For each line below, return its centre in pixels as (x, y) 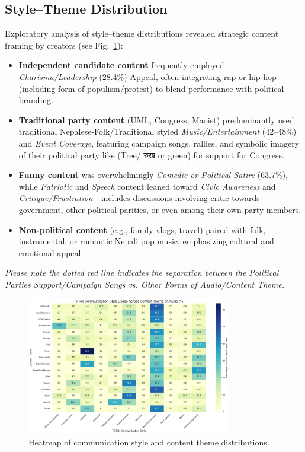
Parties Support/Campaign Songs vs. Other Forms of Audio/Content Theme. (145, 284)
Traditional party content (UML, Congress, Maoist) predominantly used (156, 120)
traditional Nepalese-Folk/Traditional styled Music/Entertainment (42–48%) (158, 131)
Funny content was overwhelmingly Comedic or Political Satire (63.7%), (153, 175)
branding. (36, 100)
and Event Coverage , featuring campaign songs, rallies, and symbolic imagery (159, 143)
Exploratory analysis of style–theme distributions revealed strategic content (142, 34)
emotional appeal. (51, 252)
